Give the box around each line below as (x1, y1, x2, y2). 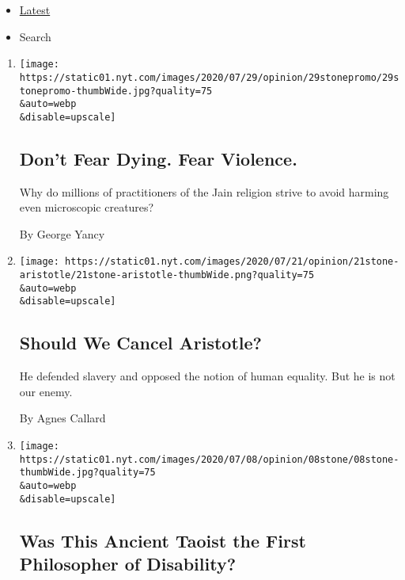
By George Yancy (19, 225, 105, 242)
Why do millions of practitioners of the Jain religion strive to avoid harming (19, 183, 389, 200)
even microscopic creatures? (19, 199, 154, 216)
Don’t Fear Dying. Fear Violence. (19, 146, 297, 170)
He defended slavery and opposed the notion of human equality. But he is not (19, 368, 396, 384)
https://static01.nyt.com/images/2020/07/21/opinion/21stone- (65, 256, 399, 268)
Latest (19, 2, 51, 17)
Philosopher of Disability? (19, 551, 237, 576)
